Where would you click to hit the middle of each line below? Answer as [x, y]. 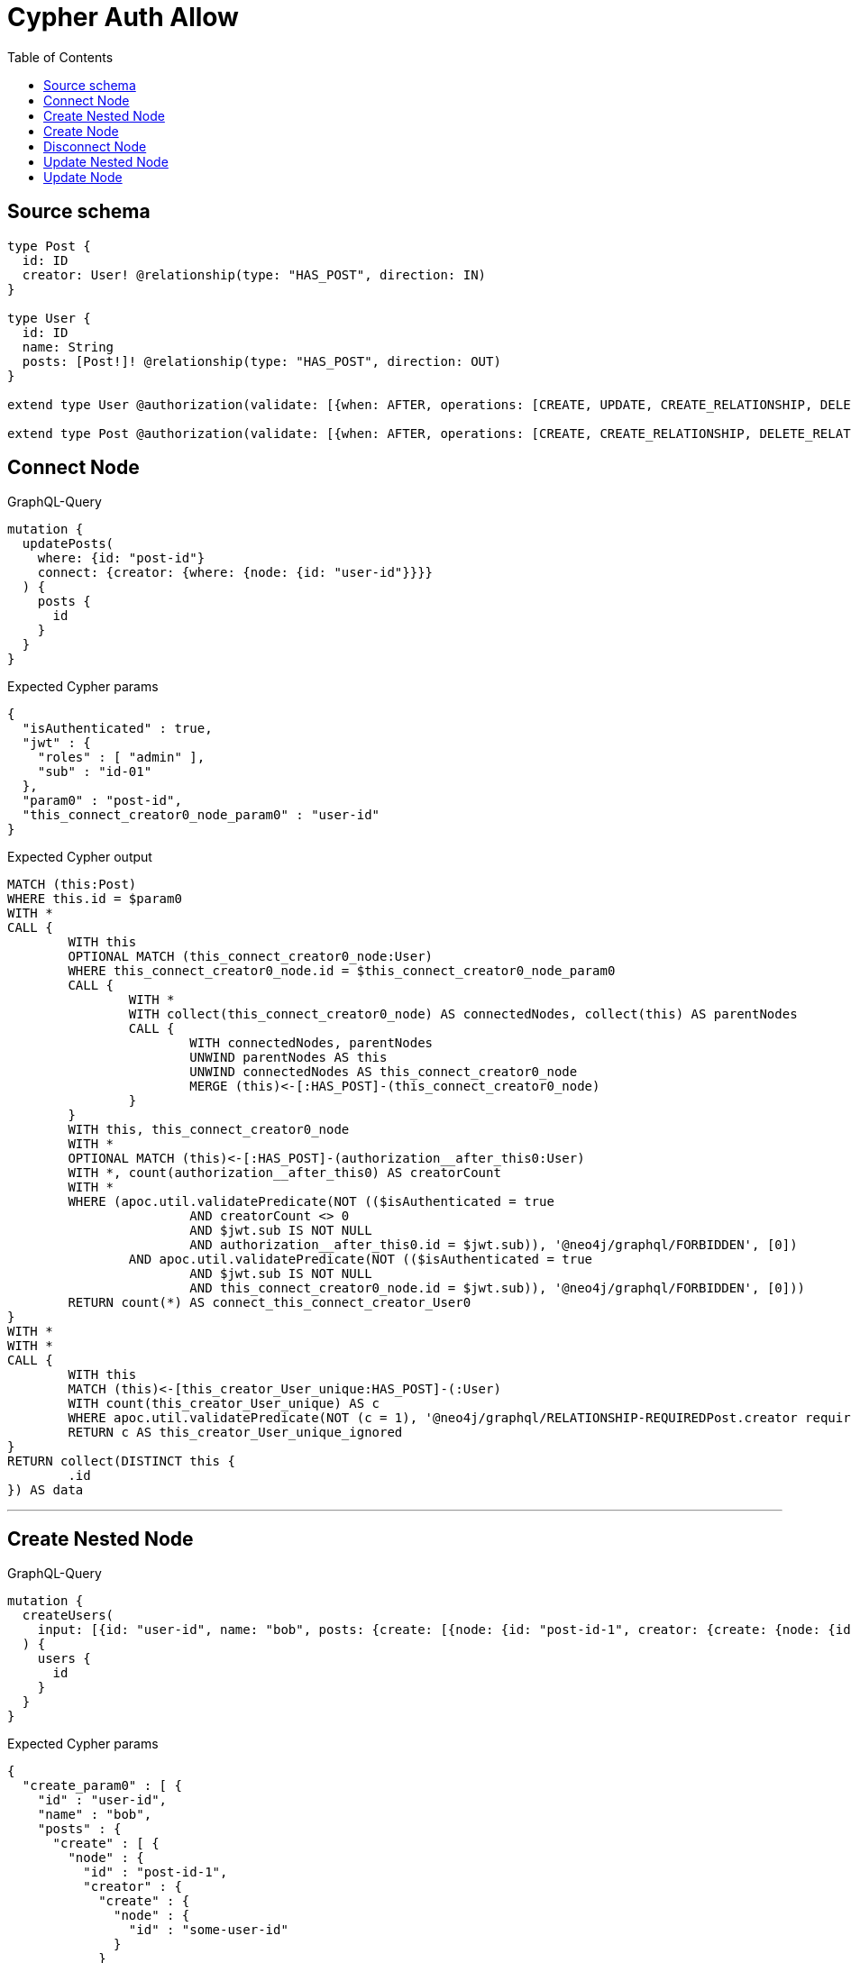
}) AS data [46, 1490]
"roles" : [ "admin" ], [121, 758]
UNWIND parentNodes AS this [288, 1058]
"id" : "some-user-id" [208, 1930]
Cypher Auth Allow [123, 17]
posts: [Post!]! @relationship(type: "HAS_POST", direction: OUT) [261, 361]
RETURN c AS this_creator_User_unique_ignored [235, 1433]
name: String [68, 347]
